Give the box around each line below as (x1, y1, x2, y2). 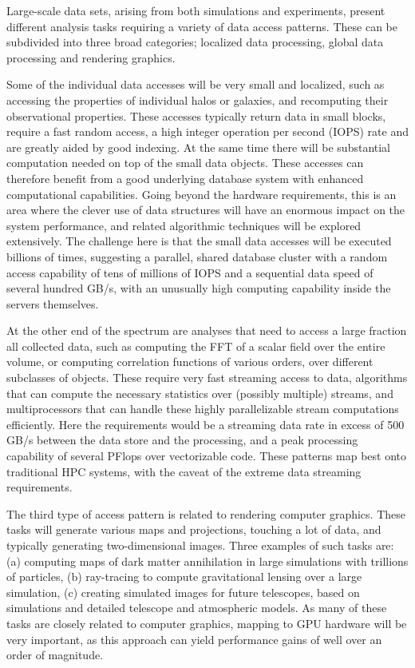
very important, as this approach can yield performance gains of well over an (6, 630, 382, 647)
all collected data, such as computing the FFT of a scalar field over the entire (6, 337, 385, 354)
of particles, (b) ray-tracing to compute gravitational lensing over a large (6, 568, 362, 585)
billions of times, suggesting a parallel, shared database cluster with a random (6, 248, 388, 264)
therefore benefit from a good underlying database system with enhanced (6, 169, 364, 186)
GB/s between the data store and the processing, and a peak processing (6, 431, 358, 448)
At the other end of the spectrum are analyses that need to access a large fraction (6, 322, 407, 339)
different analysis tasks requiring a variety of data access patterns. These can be (6, 18, 397, 34)
